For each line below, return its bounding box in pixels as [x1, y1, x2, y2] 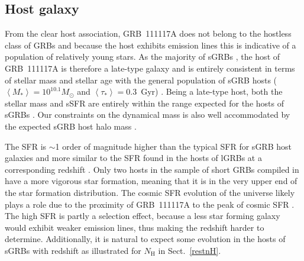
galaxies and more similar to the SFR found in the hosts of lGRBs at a [5, 152, 262, 164]
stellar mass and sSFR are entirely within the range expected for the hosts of [5, 96, 284, 109]
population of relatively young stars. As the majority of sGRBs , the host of [5, 50, 280, 63]
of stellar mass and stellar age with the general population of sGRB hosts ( [5, 73, 277, 86]
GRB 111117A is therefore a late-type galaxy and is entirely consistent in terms [5, 62, 295, 74]
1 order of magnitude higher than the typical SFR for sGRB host [55, 140, 292, 152]
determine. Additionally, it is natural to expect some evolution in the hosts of [5, 233, 286, 245]
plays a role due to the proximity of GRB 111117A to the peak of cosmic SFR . [5, 198, 295, 210]
